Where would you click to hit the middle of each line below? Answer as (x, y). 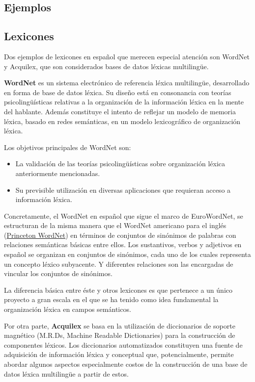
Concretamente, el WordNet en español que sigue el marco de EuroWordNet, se (124, 216)
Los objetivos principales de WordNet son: (68, 147)
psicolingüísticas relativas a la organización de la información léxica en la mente (124, 102)
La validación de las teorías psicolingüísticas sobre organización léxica (120, 164)
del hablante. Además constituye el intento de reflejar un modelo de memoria (120, 111)
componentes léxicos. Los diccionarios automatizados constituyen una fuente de (123, 344)
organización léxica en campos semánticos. (68, 309)
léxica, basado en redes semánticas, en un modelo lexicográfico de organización (122, 121)
